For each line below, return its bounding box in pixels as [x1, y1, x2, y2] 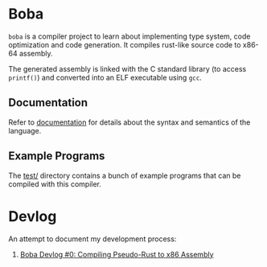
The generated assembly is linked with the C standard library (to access [8, 64, 247, 73]
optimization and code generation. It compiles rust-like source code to [8, 39, 241, 49]
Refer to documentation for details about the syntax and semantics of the [8, 117, 251, 127]
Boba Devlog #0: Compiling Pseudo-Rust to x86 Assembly [19, 249, 215, 259]
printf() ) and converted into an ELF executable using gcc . [8, 72, 203, 82]
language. [8, 125, 42, 135]
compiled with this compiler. [8, 179, 102, 189]
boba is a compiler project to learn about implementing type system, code [8, 31, 251, 41]
